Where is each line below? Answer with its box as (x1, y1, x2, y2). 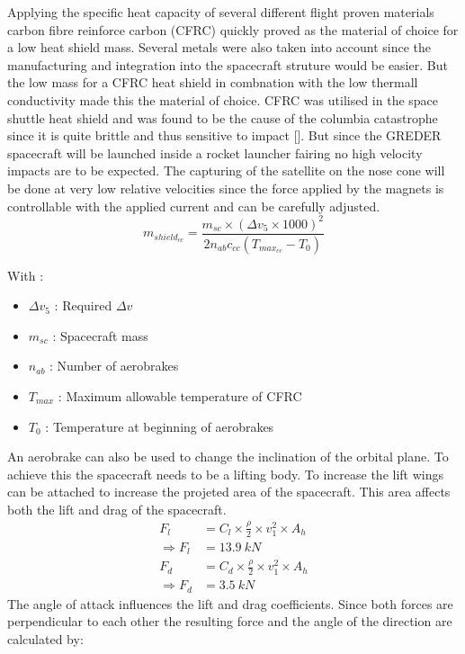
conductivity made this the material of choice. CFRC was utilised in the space (7, 90, 439, 109)
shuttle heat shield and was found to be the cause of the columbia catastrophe (7, 108, 438, 127)
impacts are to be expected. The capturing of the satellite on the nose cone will (7, 161, 445, 180)
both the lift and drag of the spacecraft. (7, 499, 227, 518)
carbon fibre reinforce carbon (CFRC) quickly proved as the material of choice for (7, 20, 459, 39)
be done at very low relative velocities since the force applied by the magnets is (7, 178, 444, 197)
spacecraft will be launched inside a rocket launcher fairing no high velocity (7, 143, 423, 162)
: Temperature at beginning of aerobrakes (45, 417, 274, 435)
